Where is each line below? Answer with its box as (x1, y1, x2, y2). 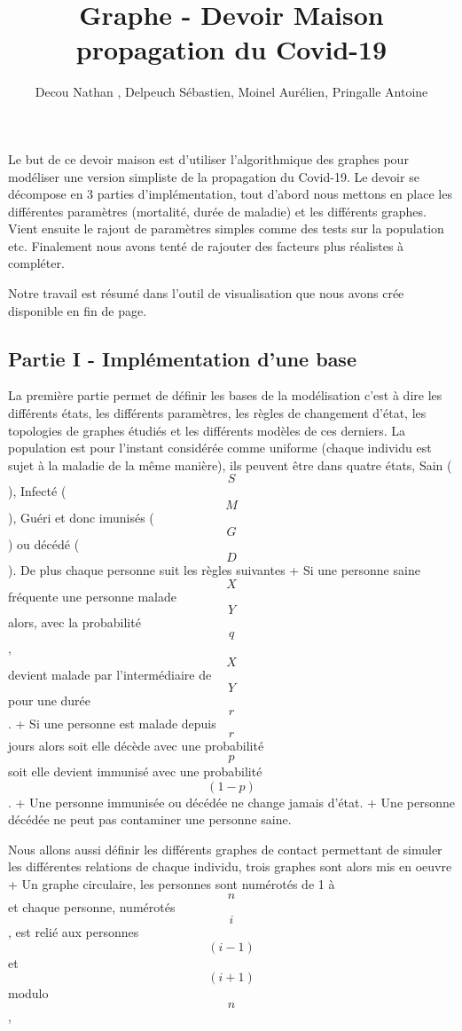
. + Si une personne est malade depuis (8, 713, 216, 732)
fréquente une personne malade (8, 586, 176, 605)
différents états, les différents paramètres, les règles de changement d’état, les (8, 404, 427, 422)
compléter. (8, 254, 65, 272)
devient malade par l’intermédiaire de (8, 665, 212, 683)
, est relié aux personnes (8, 923, 139, 941)
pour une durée (8, 691, 91, 710)
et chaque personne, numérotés (8, 897, 176, 916)
